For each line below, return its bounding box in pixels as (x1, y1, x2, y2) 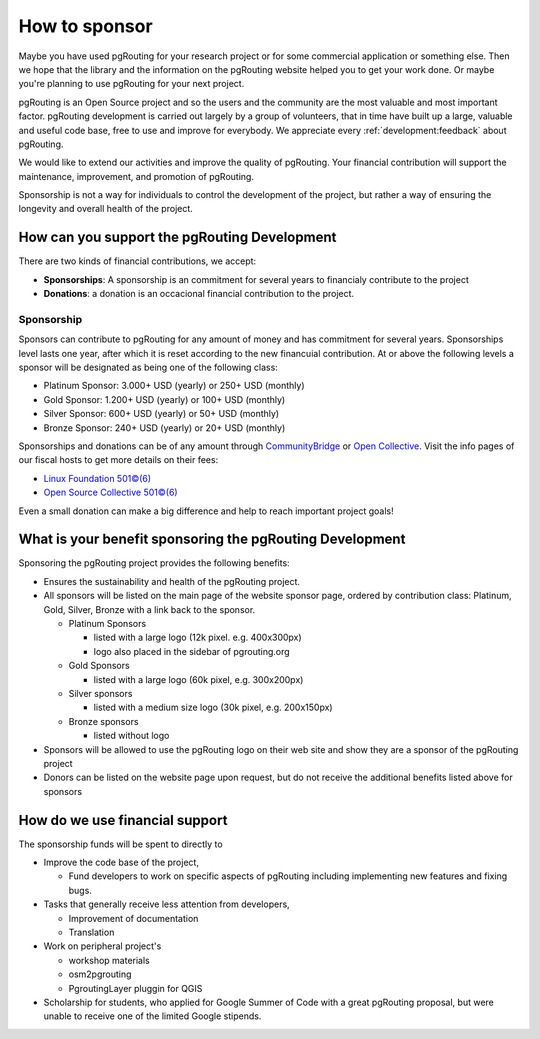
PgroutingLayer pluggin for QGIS (68, 982, 203, 994)
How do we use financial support (18, 811, 228, 829)
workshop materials (68, 954, 150, 966)
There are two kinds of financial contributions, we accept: (18, 255, 257, 267)
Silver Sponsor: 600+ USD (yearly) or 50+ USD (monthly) (43, 408, 280, 420)
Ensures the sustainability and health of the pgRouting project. (43, 575, 300, 587)
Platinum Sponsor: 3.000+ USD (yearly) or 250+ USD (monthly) (43, 380, 305, 392)
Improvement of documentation (68, 912, 199, 924)
